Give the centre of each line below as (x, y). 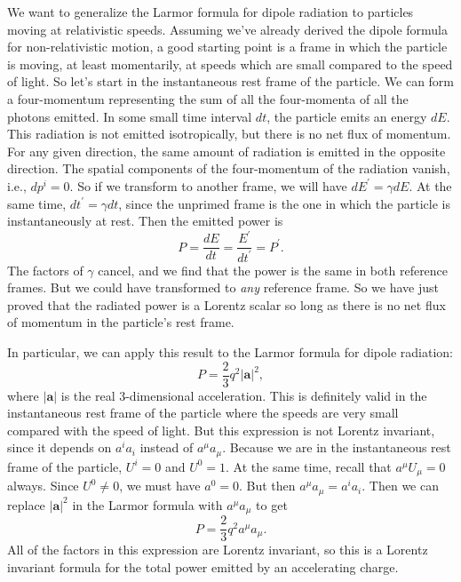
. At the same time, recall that (309, 466)
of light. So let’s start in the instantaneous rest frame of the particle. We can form (231, 81)
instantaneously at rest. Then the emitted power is (145, 221)
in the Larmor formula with (147, 504)
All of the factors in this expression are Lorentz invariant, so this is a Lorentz (218, 550)
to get (272, 504)
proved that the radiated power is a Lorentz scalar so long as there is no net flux (227, 304)
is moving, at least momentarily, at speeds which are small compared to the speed (230, 64)
